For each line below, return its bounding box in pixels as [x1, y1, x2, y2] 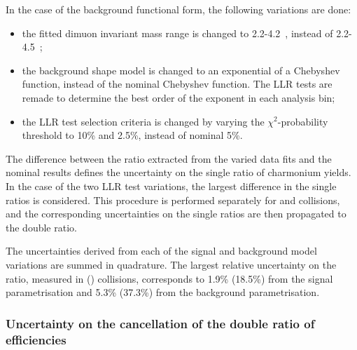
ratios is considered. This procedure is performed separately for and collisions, [6, 192, 340, 207]
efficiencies [6, 330, 66, 348]
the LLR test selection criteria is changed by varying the [22, 114, 265, 128]
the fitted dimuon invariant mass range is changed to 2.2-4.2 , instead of [22, 25, 333, 40]
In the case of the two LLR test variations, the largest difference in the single [6, 178, 337, 193]
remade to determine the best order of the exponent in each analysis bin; [22, 90, 335, 105]
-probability [277, 114, 328, 128]
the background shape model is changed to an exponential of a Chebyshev [22, 62, 340, 77]
